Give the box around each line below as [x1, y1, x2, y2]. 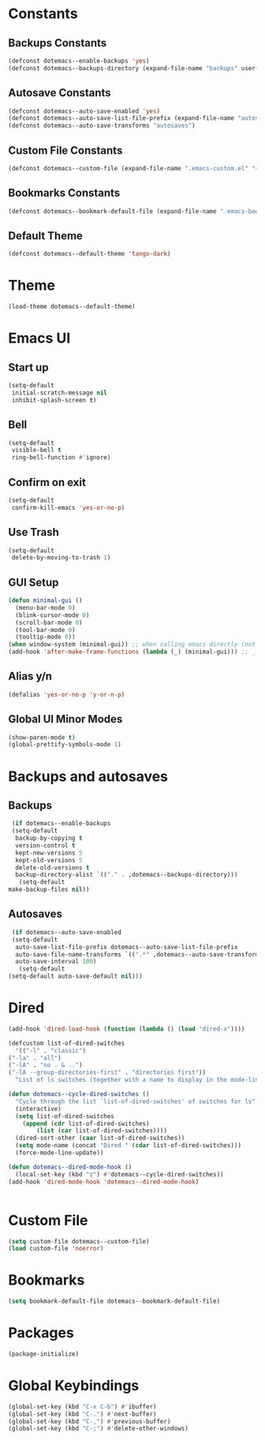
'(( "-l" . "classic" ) [15, 1046, 87, 1054]
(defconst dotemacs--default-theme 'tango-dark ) [8, 250, 171, 258]
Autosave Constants [8, 86, 112, 99]
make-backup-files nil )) [8, 885, 90, 894]
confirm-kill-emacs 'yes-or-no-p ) [11, 503, 125, 511]
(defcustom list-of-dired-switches [8, 1039, 125, 1047]
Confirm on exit [8, 475, 87, 489]
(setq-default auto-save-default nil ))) [8, 972, 144, 981]
